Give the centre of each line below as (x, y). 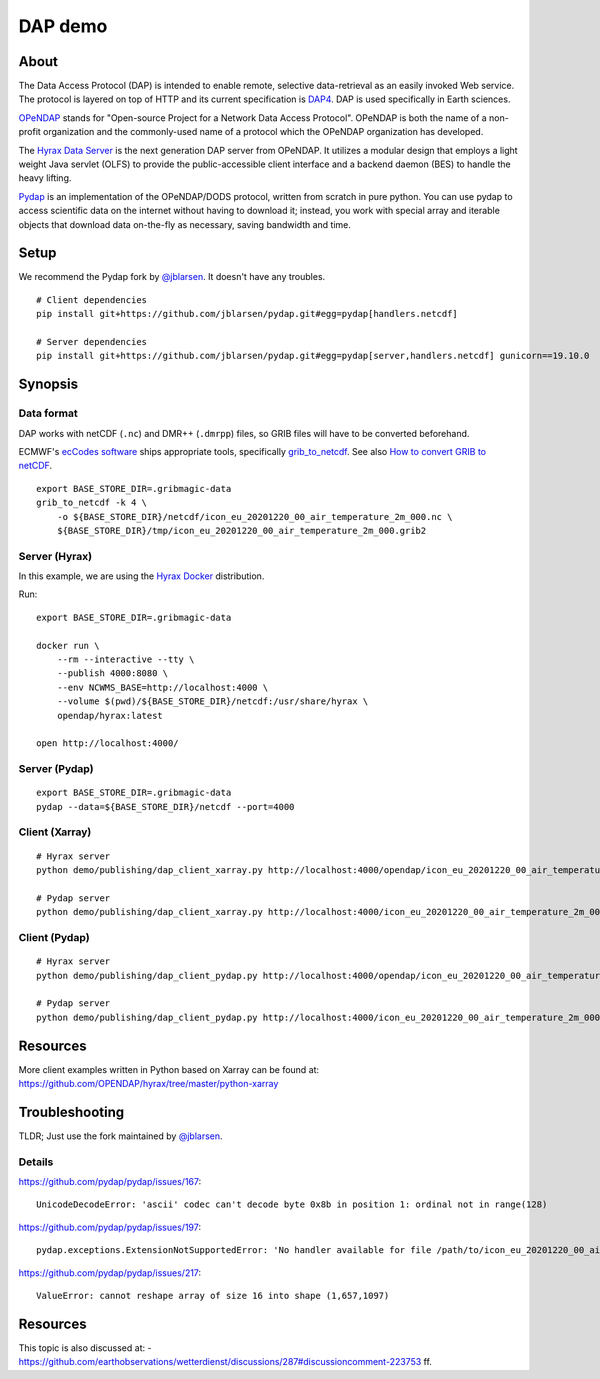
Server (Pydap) (56, 769)
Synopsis (48, 384)
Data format (48, 413)
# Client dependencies (92, 299)
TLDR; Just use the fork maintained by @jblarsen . (121, 1136)
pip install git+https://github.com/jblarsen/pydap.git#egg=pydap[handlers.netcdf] (247, 314)
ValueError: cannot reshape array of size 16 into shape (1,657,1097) (213, 1296)
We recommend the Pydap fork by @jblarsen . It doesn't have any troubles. (172, 277)
